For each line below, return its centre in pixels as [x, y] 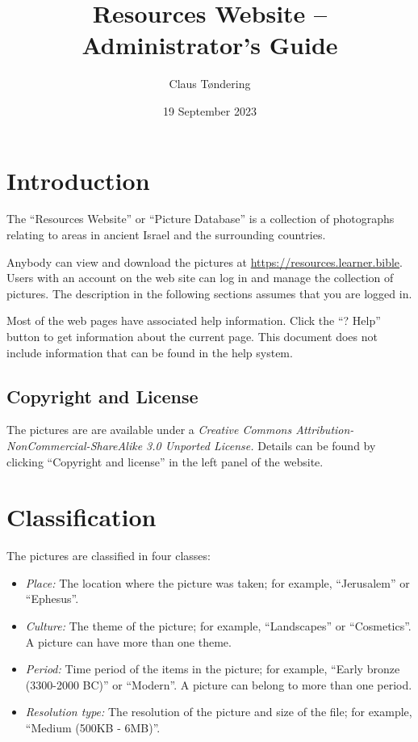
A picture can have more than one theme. [128, 641]
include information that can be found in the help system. [150, 352]
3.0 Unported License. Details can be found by [261, 445]
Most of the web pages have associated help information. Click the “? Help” [194, 320]
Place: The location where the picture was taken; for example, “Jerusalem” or [217, 582]
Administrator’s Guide [210, 45]
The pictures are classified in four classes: [109, 556]
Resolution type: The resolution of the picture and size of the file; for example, [219, 712]
